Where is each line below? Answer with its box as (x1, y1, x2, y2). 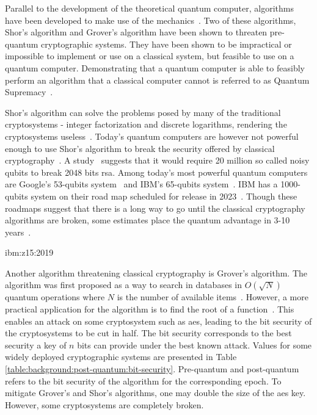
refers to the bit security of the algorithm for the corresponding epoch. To (5, 374, 282, 387)
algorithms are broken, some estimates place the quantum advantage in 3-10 (5, 214, 290, 226)
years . (5, 225, 31, 238)
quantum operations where (5, 290, 105, 303)
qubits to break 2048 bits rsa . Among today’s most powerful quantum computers (5, 165, 308, 178)
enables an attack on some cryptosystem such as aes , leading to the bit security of (5, 314, 312, 327)
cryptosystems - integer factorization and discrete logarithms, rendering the (5, 118, 287, 131)
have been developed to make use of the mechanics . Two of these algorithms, (5, 13, 296, 26)
